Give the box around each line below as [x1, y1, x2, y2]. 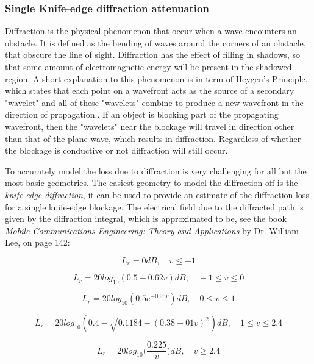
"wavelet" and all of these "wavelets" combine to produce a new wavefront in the [5, 96, 304, 109]
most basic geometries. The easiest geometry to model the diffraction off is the [5, 176, 298, 189]
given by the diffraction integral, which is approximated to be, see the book [5, 212, 287, 225]
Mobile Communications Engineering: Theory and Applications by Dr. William [5, 224, 299, 237]
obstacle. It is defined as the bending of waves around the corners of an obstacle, [5, 36, 306, 49]
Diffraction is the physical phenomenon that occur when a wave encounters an [5, 24, 297, 37]
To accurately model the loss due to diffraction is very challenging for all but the [5, 164, 307, 177]
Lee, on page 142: [5, 236, 70, 249]
